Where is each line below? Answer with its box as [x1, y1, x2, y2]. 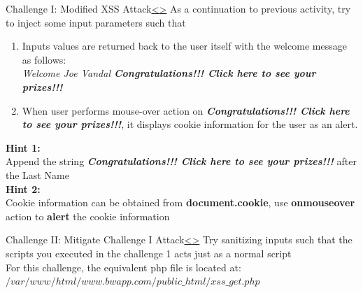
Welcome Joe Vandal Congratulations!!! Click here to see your [22, 66, 316, 80]
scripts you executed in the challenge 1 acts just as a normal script [6, 245, 292, 260]
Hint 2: [6, 181, 41, 196]
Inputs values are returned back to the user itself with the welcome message [22, 38, 347, 53]
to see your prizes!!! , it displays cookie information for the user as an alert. [22, 117, 358, 131]
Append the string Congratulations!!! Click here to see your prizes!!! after [6, 154, 357, 169]
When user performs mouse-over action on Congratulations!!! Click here [22, 103, 350, 117]
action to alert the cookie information [6, 208, 170, 223]
